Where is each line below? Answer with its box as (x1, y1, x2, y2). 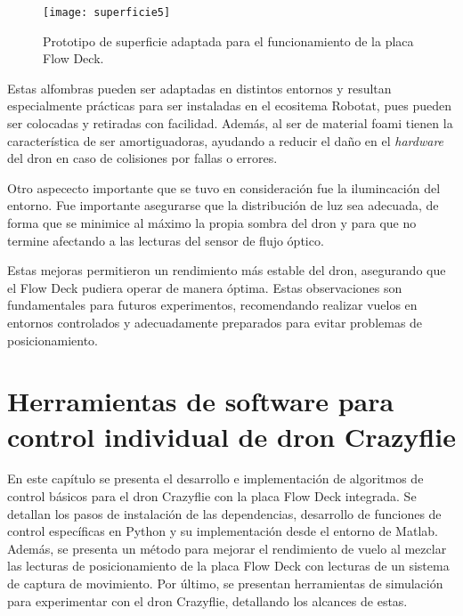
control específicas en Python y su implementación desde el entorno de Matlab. (7, 522, 438, 540)
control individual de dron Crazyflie (7, 417, 456, 454)
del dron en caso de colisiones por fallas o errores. (7, 149, 278, 167)
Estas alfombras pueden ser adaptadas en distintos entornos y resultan (7, 78, 392, 97)
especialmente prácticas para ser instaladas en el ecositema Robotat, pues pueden (7, 96, 451, 115)
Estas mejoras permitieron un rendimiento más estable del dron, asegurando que (7, 261, 446, 280)
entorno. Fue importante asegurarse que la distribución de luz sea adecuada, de (7, 196, 439, 215)
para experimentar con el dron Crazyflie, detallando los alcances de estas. (7, 591, 408, 610)
